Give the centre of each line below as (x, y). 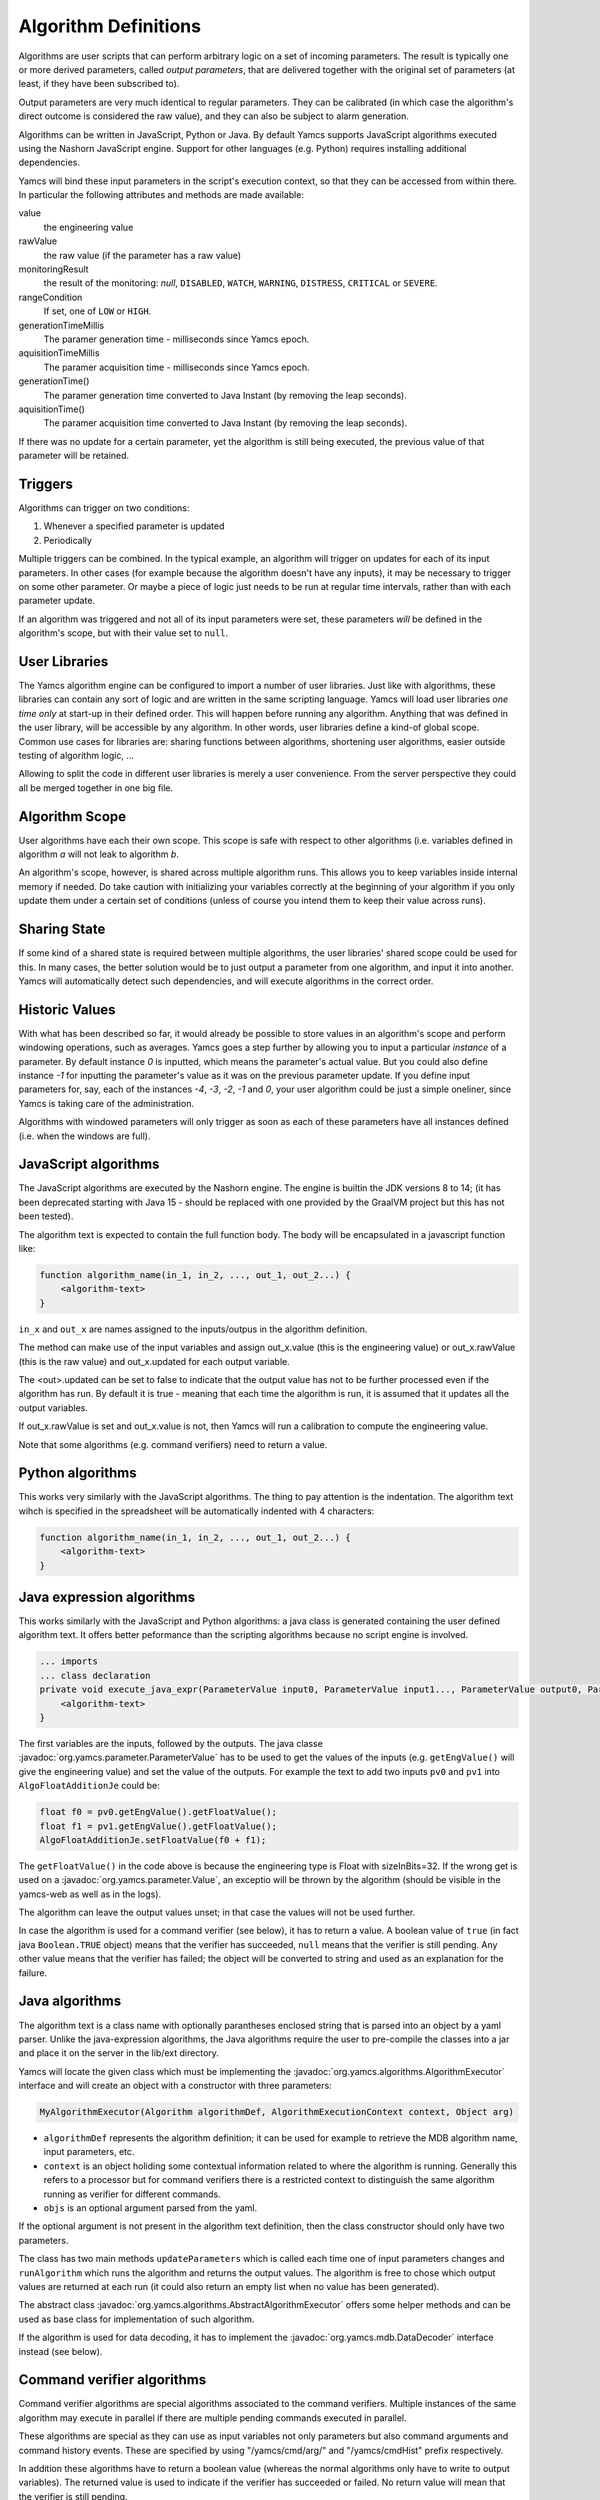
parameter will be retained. (74, 456)
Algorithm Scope (72, 816)
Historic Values (67, 1009)
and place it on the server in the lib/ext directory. (119, 2053)
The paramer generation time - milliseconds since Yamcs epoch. (176, 339)
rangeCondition (50, 297)
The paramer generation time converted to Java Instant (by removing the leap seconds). (225, 395)
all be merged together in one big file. (96, 787)
